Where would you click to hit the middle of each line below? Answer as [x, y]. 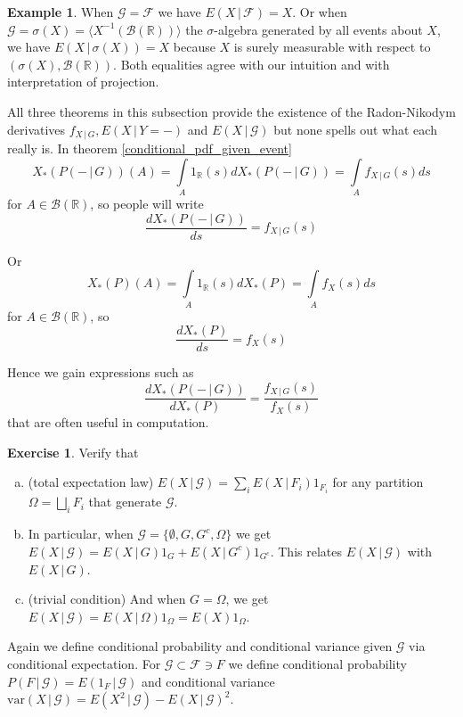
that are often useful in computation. [108, 422]
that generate [125, 502]
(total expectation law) [91, 482]
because [194, 47]
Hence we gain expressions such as [101, 372]
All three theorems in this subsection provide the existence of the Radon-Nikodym [231, 111]
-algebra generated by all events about [318, 29]
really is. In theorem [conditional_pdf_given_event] [150, 148]
